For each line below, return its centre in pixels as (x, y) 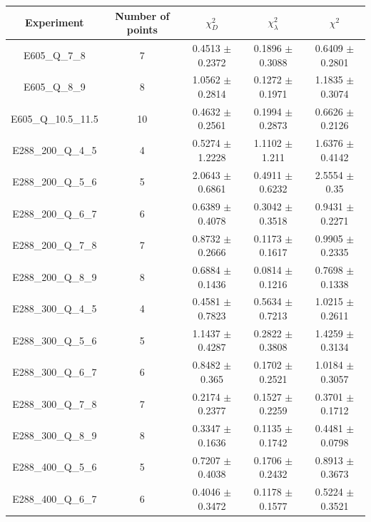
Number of (142, 15)
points (142, 30)
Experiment (55, 22)
